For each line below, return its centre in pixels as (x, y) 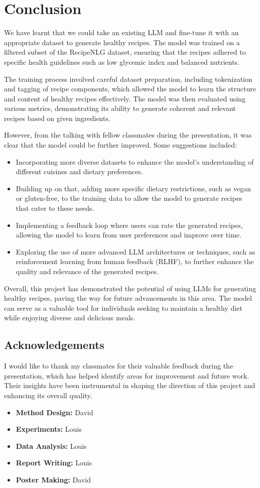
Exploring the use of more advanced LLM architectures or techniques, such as (136, 251)
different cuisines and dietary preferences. (79, 171)
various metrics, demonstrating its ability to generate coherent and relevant (120, 108)
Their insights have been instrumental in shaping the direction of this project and (130, 385)
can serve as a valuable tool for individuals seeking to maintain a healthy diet (123, 308)
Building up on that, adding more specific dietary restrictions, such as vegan (133, 188)
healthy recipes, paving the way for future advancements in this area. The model (128, 298)
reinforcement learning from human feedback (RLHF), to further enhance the (135, 261)
